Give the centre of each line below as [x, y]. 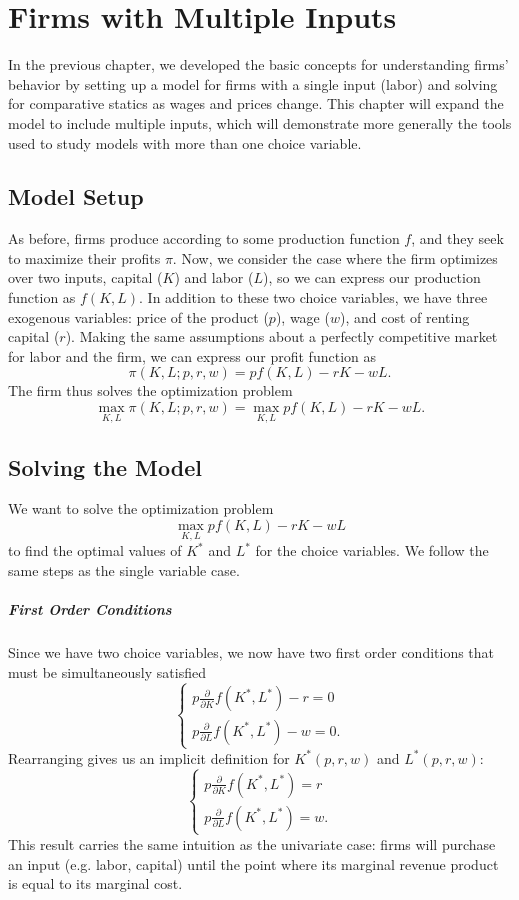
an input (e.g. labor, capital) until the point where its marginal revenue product [253, 863]
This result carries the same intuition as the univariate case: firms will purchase [252, 843]
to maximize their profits [84, 257]
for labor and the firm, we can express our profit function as [192, 355]
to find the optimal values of [95, 550]
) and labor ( [214, 277]
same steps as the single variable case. [124, 569]
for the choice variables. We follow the [372, 550]
